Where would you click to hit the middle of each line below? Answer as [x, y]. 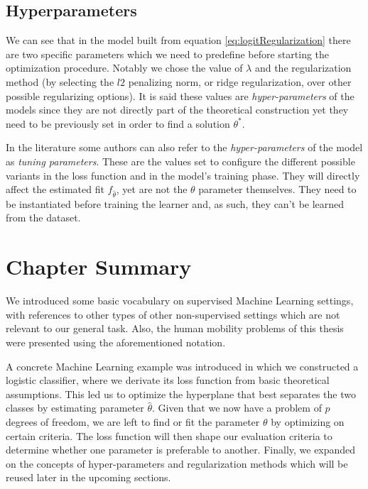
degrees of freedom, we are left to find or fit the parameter [133, 421]
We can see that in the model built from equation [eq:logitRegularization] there [178, 40]
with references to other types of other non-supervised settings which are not [173, 314]
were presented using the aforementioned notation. [116, 342]
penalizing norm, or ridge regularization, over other [240, 81]
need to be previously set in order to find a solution [118, 123]
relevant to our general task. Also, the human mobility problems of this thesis [175, 328]
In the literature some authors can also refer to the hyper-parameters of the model [184, 147]
